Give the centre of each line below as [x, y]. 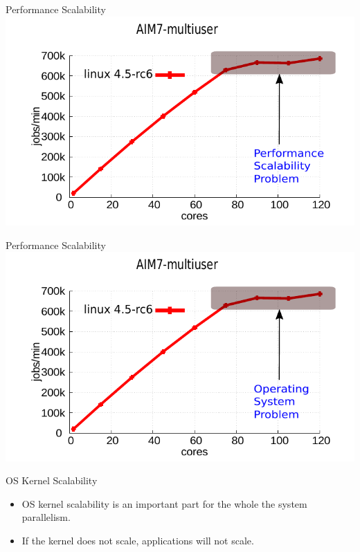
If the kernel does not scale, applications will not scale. [138, 540]
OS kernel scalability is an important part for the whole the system [164, 503]
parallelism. [46, 517]
